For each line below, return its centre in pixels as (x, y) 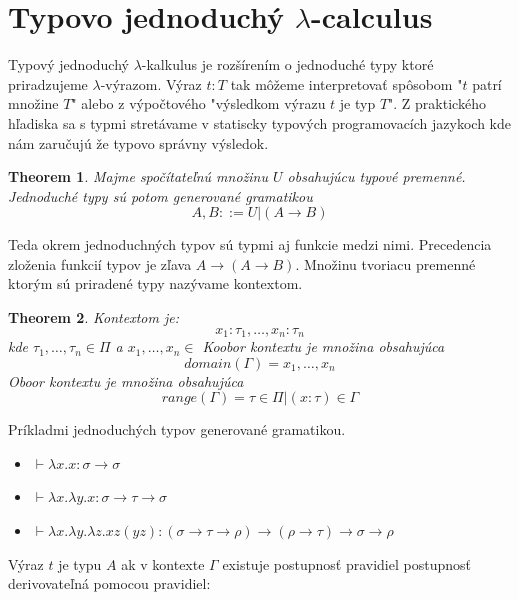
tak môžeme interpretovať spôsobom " (346, 83)
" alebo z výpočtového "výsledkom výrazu (198, 103)
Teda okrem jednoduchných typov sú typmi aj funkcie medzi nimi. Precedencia (250, 244)
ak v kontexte (163, 563)
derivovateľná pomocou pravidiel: (109, 583)
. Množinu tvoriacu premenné (385, 263)
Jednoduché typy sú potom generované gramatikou (160, 195)
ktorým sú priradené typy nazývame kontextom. (155, 283)
